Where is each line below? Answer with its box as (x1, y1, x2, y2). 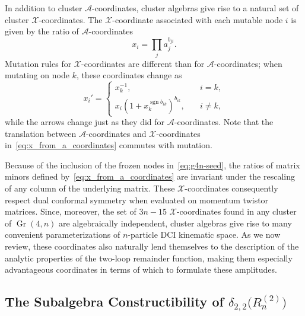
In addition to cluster (5, 2, 82, 14)
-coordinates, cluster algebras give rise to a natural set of (92, 2, 299, 14)
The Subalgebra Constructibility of (5, 292, 224, 311)
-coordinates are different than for (81, 57, 205, 69)
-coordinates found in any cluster (176, 205, 297, 218)
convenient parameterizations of (5, 228, 120, 241)
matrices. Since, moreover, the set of (5, 205, 136, 218)
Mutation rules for (5, 57, 72, 69)
